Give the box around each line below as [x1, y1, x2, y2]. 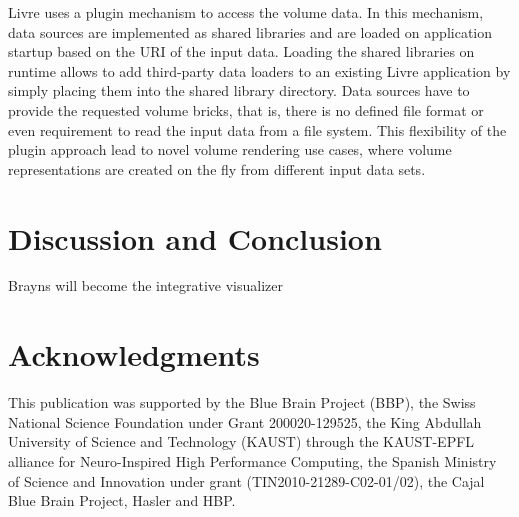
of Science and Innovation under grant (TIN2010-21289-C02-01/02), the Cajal [8, 470, 485, 491]
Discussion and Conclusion [8, 217, 382, 258]
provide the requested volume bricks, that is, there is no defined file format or [8, 99, 484, 120]
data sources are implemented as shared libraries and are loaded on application [8, 21, 493, 42]
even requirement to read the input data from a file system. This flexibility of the [8, 119, 507, 140]
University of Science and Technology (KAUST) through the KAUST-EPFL [8, 431, 475, 452]
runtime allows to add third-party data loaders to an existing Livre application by [8, 60, 511, 81]
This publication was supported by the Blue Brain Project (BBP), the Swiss [8, 392, 476, 413]
